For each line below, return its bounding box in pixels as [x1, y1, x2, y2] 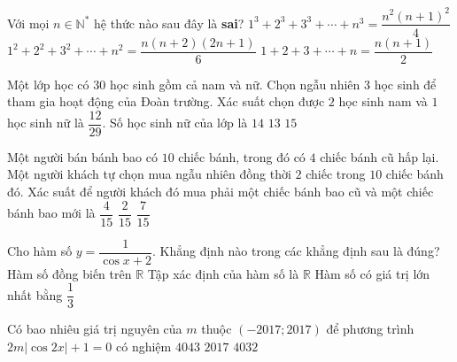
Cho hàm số [7, 242, 73, 260]
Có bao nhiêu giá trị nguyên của [7, 320, 182, 338]
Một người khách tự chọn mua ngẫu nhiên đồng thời [7, 165, 291, 183]
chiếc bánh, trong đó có [178, 147, 306, 166]
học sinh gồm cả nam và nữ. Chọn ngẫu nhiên [109, 74, 360, 93]
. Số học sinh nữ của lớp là [102, 113, 248, 132]
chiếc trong [306, 165, 366, 183]
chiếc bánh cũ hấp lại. [320, 147, 439, 166]
